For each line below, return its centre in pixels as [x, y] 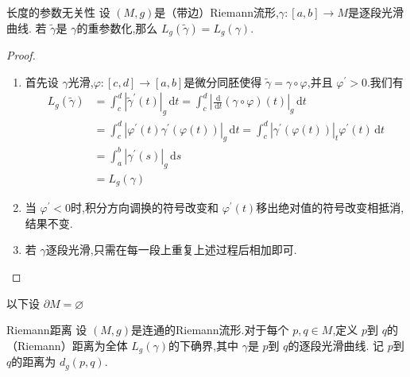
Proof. [21, 55]
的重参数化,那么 [117, 27]
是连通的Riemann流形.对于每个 [210, 330]
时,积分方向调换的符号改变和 [145, 208]
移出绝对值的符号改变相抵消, [330, 208]
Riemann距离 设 [47, 330]
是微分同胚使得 [223, 81]
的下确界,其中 [203, 345]
